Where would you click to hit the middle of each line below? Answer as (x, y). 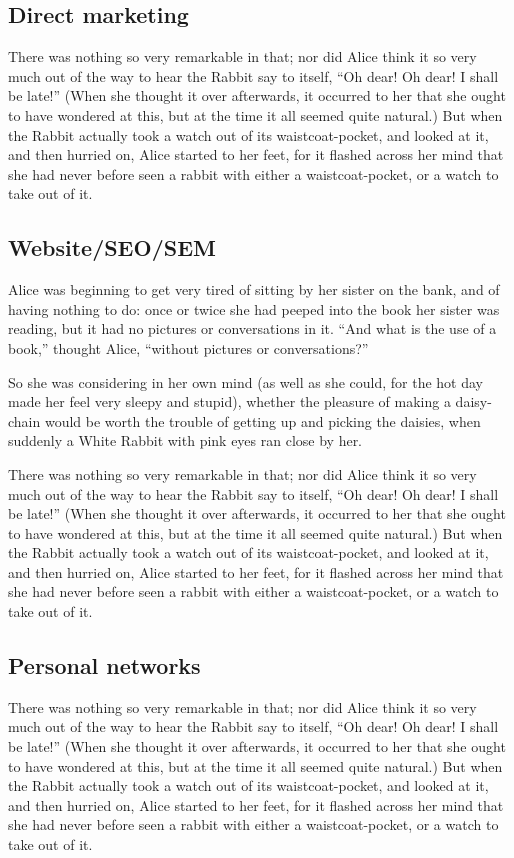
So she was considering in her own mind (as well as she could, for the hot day (245, 381)
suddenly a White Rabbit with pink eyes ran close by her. (185, 440)
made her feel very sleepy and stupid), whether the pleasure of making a (229, 401)
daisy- (473, 401)
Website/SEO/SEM (112, 247)
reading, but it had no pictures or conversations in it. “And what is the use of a (252, 328)
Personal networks (104, 665)
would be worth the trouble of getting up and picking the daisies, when (262, 420)
